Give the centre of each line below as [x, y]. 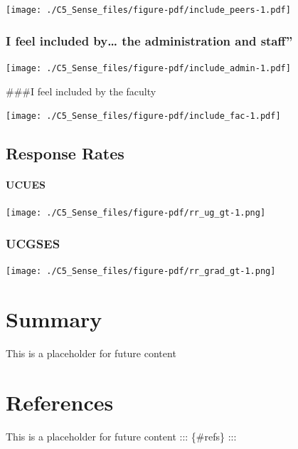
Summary [54, 319]
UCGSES [33, 243]
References [60, 402]
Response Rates [65, 153]
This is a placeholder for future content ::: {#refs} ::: [121, 436]
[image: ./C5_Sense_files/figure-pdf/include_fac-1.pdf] [143, 116]
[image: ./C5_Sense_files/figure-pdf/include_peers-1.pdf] [148, 10]
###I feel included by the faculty [81, 91]
